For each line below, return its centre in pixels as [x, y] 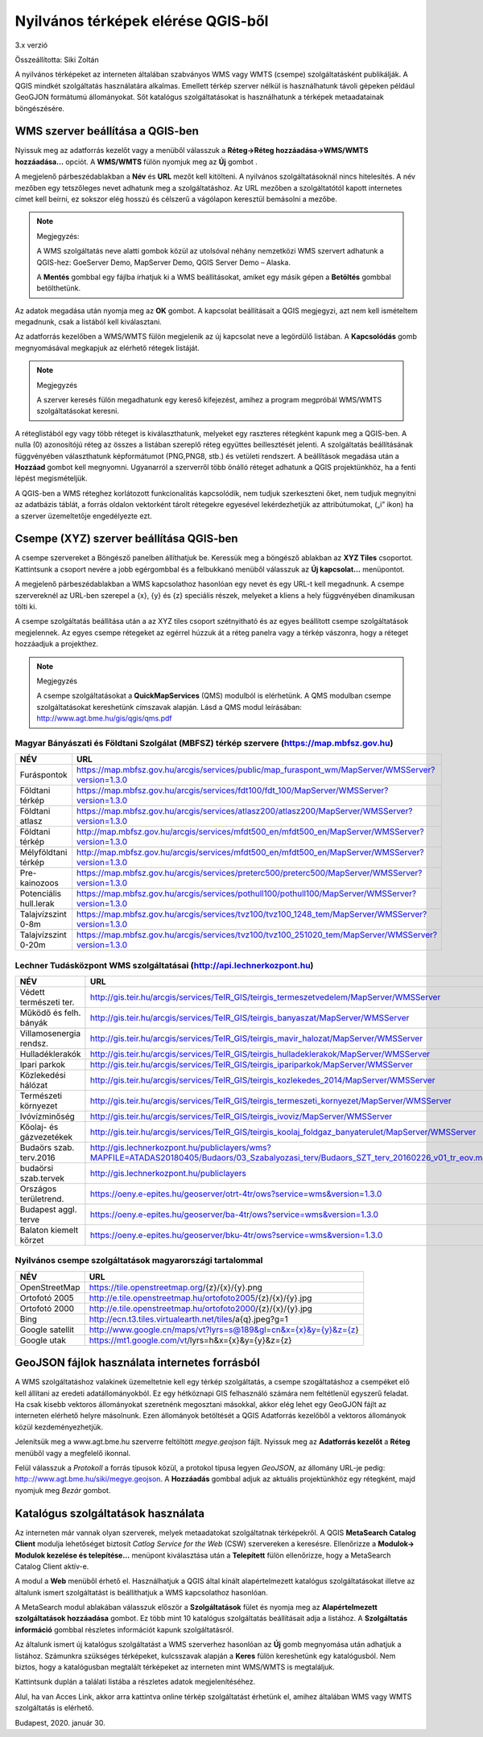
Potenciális [41, 893]
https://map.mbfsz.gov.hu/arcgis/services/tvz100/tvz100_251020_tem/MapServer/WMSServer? [257, 935]
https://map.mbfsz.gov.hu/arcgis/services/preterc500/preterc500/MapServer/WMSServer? [250, 873]
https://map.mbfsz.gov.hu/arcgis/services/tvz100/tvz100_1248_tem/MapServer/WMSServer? [252, 914]
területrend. [42, 1199]
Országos [38, 1189]
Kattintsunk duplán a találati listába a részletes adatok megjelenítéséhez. [135, 1681]
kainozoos [39, 883]
